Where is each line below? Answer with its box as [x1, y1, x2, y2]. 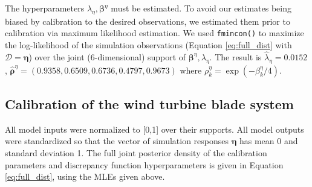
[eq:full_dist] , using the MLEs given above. [5, 170, 165, 183]
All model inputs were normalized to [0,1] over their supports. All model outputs [5, 122, 304, 135]
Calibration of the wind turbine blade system [5, 95, 294, 113]
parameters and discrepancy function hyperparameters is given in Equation [5, 158, 284, 171]
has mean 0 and [239, 135, 298, 147]
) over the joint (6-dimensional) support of [28, 50, 186, 63]
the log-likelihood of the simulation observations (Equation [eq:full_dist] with [5, 39, 292, 51]
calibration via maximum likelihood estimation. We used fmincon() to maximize [5, 27, 304, 39]
